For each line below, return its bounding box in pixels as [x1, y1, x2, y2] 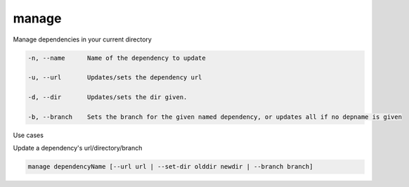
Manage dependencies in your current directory [13, 35, 152, 44]
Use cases [13, 131, 44, 139]
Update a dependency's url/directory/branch [13, 144, 143, 153]
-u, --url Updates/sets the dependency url [27, 74, 202, 82]
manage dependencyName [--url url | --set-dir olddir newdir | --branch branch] [27, 162, 313, 171]
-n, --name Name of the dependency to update [27, 53, 207, 62]
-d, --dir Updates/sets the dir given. [27, 93, 188, 101]
